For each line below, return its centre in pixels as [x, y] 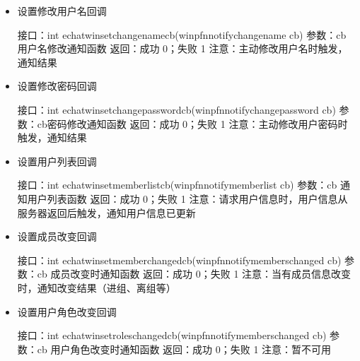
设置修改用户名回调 [62, 11]
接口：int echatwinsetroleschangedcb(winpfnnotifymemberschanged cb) [172, 335]
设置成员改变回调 [57, 236]
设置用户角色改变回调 [67, 311]
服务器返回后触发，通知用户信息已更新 [106, 212]
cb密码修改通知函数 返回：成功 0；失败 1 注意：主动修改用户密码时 [192, 123]
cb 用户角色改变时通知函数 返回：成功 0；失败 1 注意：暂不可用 [184, 349]
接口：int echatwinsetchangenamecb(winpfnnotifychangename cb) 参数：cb [182, 34]
